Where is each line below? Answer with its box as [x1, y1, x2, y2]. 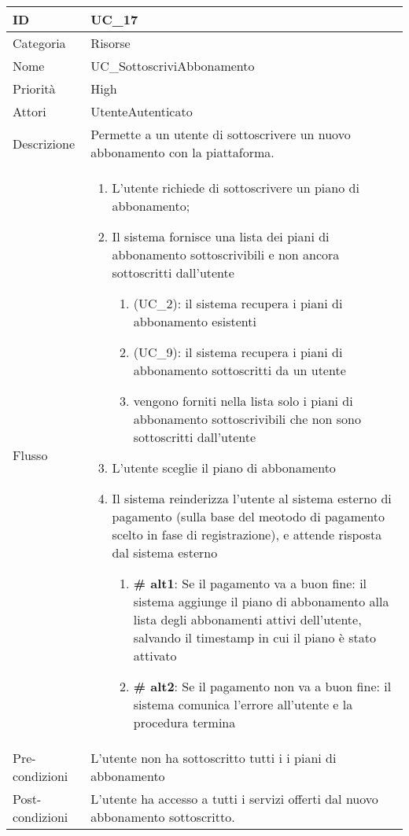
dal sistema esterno [112, 543, 218, 562]
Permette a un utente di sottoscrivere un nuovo [90, 125, 351, 143]
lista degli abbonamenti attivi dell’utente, [133, 610, 362, 628]
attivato [133, 646, 177, 665]
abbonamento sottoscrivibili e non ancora [112, 245, 340, 263]
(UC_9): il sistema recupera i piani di [133, 343, 343, 361]
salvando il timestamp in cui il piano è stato [133, 628, 376, 646]
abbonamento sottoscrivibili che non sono [133, 410, 361, 428]
